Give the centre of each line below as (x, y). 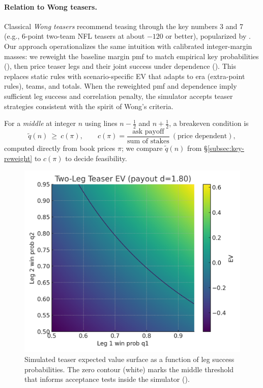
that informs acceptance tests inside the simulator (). (107, 379)
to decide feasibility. (96, 158)
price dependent (202, 136)
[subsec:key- (226, 148)
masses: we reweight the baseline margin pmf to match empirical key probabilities (131, 56)
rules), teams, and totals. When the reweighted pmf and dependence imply (121, 86)
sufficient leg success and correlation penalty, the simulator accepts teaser (119, 96)
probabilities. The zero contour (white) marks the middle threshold (129, 369)
